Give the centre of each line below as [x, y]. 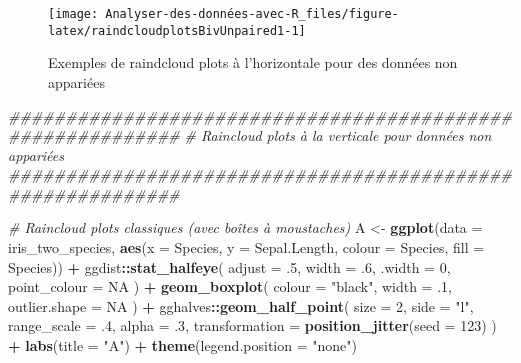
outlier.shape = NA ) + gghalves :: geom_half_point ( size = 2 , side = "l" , [241, 305]
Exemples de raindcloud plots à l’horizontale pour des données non [253, 62]
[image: [73, 14]
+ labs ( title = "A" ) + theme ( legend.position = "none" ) [182, 345]
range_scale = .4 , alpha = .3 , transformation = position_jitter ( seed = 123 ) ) [252, 325]
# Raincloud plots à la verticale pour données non [338, 135]
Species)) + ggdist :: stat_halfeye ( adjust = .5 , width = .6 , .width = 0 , [229, 266]
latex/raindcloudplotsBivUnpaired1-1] [177, 30]
